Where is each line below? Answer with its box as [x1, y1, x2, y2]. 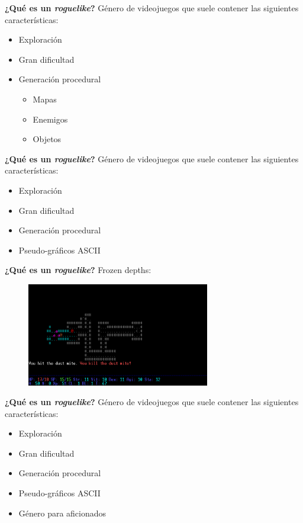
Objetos [33, 133, 62, 145]
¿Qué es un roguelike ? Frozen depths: [5, 264, 151, 276]
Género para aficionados [18, 506, 107, 519]
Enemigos [33, 113, 68, 125]
